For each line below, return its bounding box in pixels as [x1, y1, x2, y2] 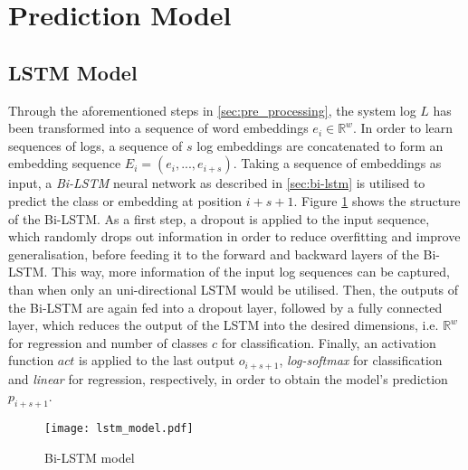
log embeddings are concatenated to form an [196, 136, 444, 155]
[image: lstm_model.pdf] [44, 422, 194, 436]
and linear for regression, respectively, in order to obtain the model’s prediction [8, 369, 448, 388]
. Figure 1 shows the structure [293, 191, 461, 210]
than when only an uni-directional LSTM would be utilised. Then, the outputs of [8, 279, 459, 298]
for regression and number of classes [8, 333, 208, 352]
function [8, 351, 54, 370]
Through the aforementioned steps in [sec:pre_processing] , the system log [8, 100, 416, 119]
